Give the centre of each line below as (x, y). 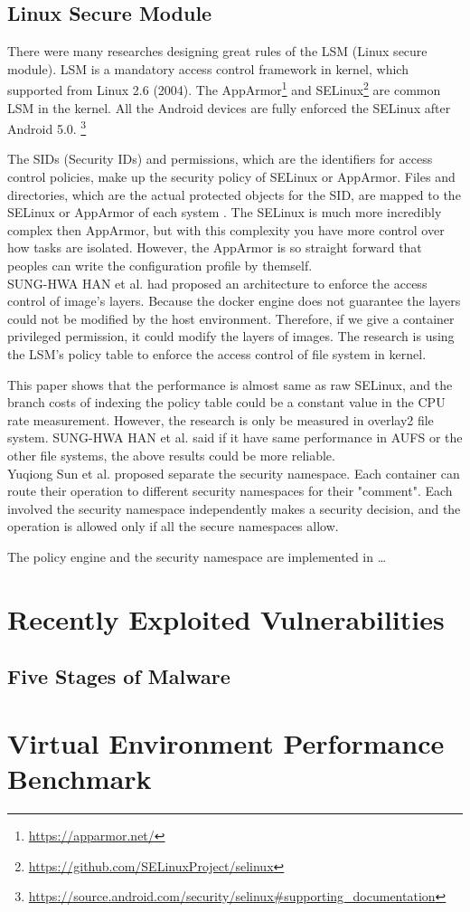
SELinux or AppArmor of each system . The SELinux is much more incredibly (225, 212)
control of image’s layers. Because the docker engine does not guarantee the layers (234, 301)
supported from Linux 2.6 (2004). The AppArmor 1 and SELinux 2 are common (224, 89)
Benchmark (80, 779)
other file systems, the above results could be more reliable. (171, 455)
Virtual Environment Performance (226, 742)
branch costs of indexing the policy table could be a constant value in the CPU (226, 402)
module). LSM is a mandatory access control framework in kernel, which (208, 68)
